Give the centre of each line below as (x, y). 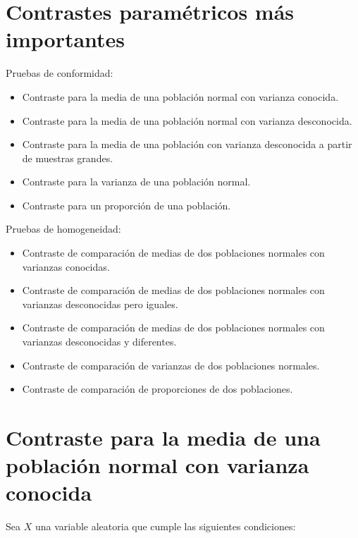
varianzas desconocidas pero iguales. (100, 304)
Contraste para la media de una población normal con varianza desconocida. (187, 120)
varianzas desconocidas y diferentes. (99, 342)
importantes (66, 39)
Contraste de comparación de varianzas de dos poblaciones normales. (171, 365)
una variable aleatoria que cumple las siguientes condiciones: (165, 526)
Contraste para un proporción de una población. (126, 205)
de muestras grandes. (68, 158)
